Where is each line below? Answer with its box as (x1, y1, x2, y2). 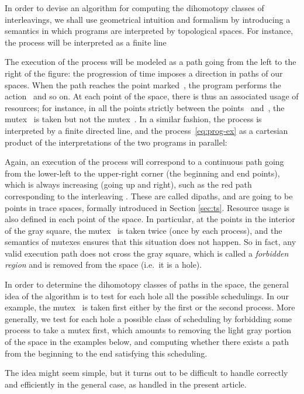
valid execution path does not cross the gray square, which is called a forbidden (5, 247, 289, 259)
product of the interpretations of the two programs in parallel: (5, 136, 227, 148)
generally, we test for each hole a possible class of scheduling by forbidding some (5, 312, 292, 324)
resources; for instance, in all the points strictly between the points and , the (5, 101, 285, 113)
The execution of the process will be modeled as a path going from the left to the (5, 56, 296, 68)
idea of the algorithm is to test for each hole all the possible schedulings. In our (5, 289, 289, 302)
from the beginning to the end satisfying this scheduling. (5, 347, 208, 359)
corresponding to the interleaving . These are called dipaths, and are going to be (5, 189, 293, 202)
